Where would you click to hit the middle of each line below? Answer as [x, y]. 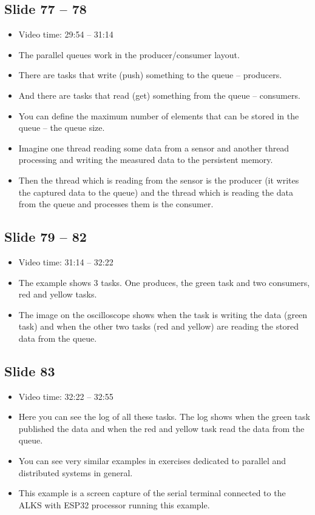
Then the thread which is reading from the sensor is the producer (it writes [159, 180]
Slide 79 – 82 [46, 237]
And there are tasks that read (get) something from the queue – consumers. [159, 95]
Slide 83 [30, 370]
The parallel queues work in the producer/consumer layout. [129, 54]
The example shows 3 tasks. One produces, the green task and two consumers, [164, 282]
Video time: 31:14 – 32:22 [66, 261]
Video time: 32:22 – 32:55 [66, 396]
